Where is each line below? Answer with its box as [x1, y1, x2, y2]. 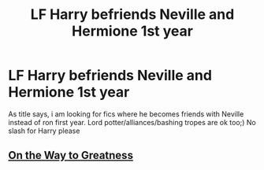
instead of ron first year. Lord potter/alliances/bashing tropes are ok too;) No [8, 117, 256, 127]
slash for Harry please [8, 126, 80, 135]
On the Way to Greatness [8, 149, 134, 162]
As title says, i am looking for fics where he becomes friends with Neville [8, 109, 244, 119]
